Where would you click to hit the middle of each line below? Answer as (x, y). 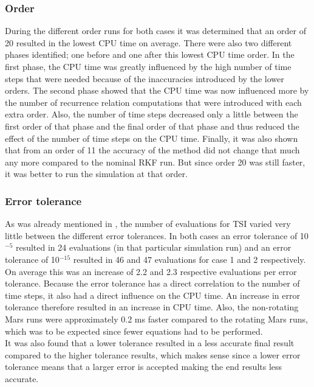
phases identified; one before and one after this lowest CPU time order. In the (150, 54)
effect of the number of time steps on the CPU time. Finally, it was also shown (152, 138)
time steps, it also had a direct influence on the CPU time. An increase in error (152, 295)
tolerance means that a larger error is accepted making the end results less (144, 367)
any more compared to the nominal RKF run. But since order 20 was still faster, (155, 162)
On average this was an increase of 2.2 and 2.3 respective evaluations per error (151, 271)
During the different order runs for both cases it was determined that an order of (155, 31)
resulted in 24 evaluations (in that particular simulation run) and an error (153, 247)
